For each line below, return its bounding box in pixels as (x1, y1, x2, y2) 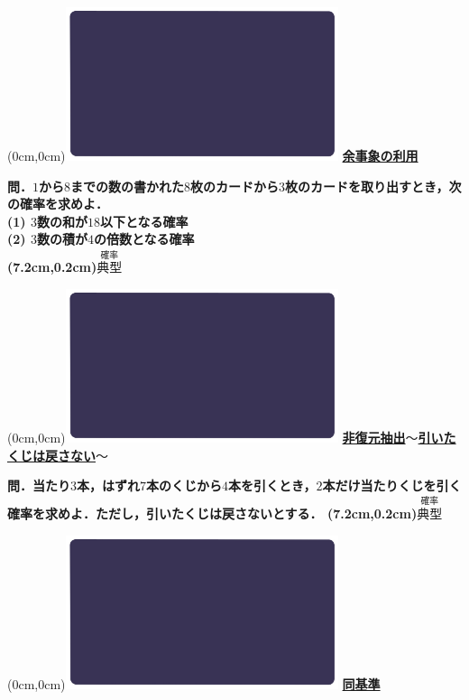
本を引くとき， (228, 476, 317, 495)
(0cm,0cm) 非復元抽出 (7, 427, 406, 446)
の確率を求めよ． (7, 194, 108, 213)
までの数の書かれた (70, 176, 184, 195)
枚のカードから (190, 176, 279, 195)
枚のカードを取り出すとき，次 (285, 176, 462, 195)
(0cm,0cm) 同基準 (7, 674, 381, 693)
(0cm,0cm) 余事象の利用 (7, 146, 418, 165)
